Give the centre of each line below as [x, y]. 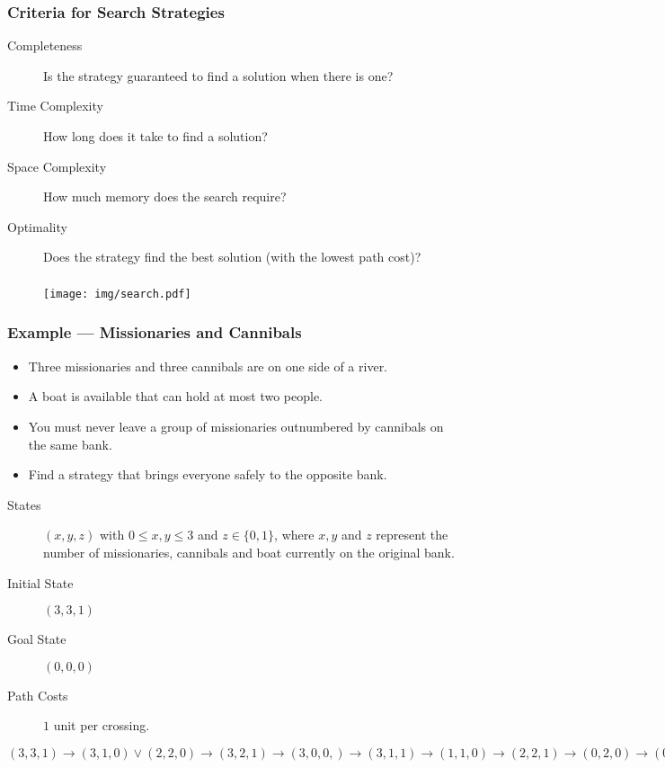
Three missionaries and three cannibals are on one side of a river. [208, 366]
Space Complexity [57, 166]
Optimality [37, 226]
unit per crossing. [102, 725]
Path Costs [38, 695]
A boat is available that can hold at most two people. [175, 396]
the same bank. [70, 444]
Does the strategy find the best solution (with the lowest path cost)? [232, 257]
